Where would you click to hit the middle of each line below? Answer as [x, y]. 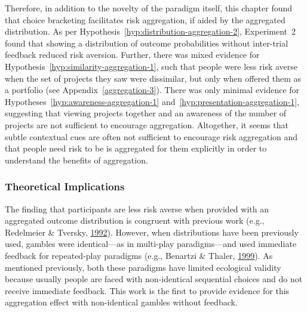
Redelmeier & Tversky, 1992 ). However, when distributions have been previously [152, 232]
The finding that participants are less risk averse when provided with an [137, 208]
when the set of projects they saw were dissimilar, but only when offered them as [153, 78]
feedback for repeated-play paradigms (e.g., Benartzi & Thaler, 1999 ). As [139, 255]
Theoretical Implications [65, 186]
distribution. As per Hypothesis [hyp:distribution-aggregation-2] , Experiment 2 [150, 31]
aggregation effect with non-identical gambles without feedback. [121, 302]
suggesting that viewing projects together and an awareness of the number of [146, 113]
